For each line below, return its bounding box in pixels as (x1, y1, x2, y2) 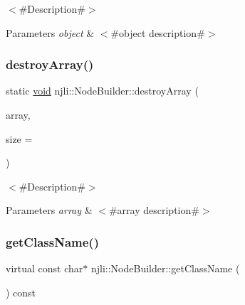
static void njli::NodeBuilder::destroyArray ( (6, 83, 199, 98)
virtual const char (6, 261, 83, 276)
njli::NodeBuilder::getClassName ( (90, 261, 240, 276)
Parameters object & (6, 25, 95, 40)
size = (6, 131, 33, 146)
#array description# (108, 203, 199, 218)
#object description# (110, 25, 205, 40)
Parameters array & (6, 203, 93, 218)
